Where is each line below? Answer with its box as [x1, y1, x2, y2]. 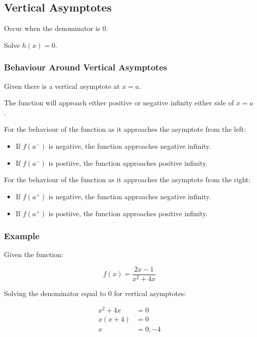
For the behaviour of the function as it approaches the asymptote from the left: [4, 124, 246, 134]
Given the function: [4, 249, 63, 259]
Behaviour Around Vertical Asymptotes [4, 61, 167, 73]
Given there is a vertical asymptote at [4, 80, 120, 91]
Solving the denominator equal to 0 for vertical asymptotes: [4, 288, 186, 298]
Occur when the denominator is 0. [4, 23, 108, 33]
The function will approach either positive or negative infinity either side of [4, 97, 234, 108]
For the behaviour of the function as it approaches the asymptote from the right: [4, 174, 251, 185]
